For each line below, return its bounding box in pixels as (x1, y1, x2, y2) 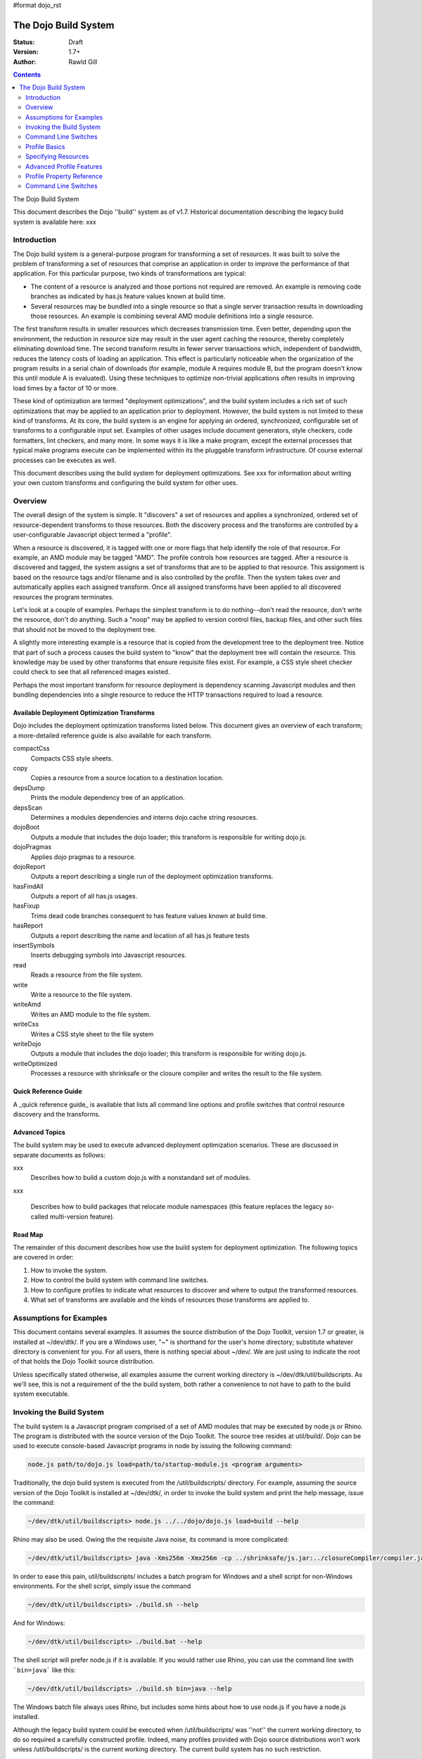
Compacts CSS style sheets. (30, 754, 113, 763)
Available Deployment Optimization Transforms (13, 709, 155, 717)
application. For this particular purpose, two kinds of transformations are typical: (13, 269, 246, 278)
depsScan (13, 803, 42, 812)
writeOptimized (13, 1059, 58, 1067)
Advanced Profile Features (25, 162, 103, 170)
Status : (13, 37, 35, 46)
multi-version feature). (49, 1212, 115, 1221)
